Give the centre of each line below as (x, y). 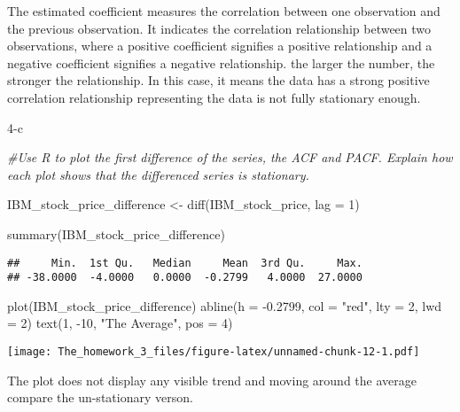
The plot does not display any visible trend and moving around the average (212, 380)
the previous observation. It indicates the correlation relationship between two (219, 28)
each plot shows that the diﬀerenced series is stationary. (158, 174)
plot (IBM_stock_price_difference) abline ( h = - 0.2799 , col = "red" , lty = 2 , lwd (225, 305)
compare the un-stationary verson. (100, 397)
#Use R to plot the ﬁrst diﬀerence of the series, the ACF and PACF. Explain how (230, 157)
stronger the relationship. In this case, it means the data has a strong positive (218, 80)
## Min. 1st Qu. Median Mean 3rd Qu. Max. (185, 263)
